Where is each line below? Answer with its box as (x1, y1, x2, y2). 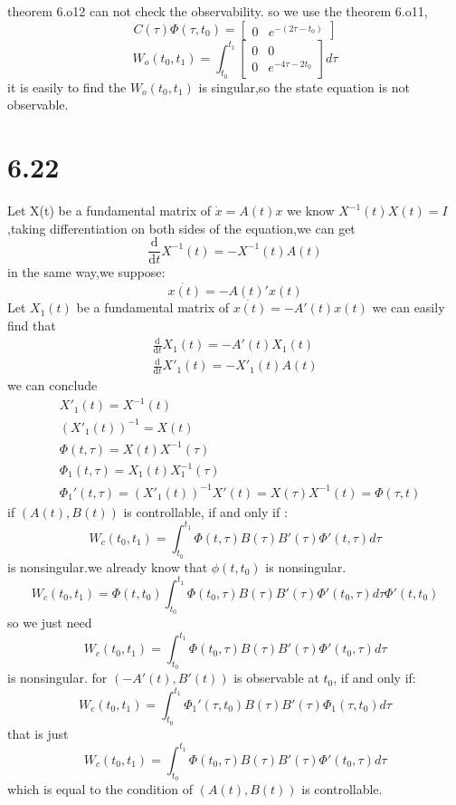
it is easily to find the (7, 77, 127, 96)
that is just (7, 724, 69, 743)
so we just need (7, 613, 92, 632)
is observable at (233, 668, 319, 687)
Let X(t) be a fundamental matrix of (7, 201, 212, 220)
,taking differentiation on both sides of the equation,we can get (7, 218, 356, 237)
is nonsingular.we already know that (7, 557, 208, 576)
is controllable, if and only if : (123, 502, 288, 521)
